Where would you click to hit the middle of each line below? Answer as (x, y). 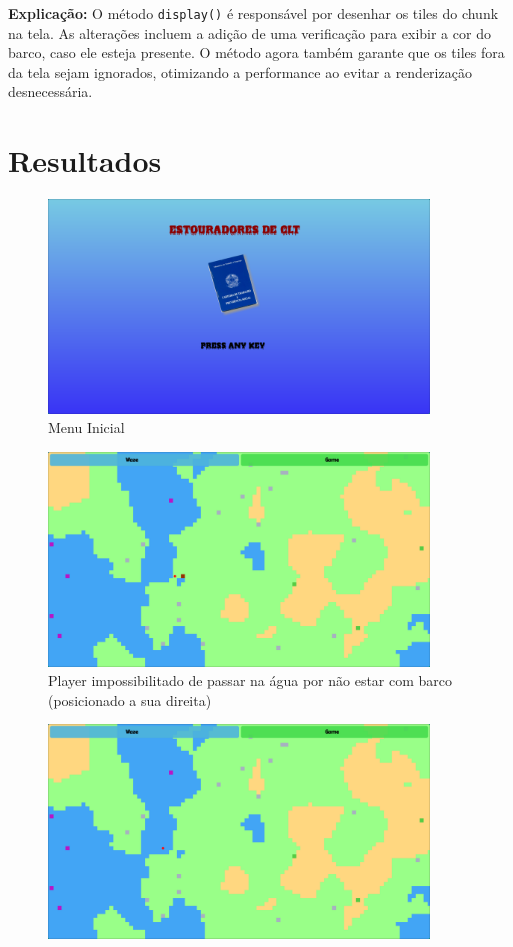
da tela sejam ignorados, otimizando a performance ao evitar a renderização (240, 71)
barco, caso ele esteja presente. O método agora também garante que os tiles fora (256, 52)
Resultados (85, 160)
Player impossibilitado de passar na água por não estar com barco (250, 680)
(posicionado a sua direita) (130, 699)
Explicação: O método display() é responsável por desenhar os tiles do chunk (253, 13)
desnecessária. (50, 91)
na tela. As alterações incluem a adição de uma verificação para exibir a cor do (249, 32)
